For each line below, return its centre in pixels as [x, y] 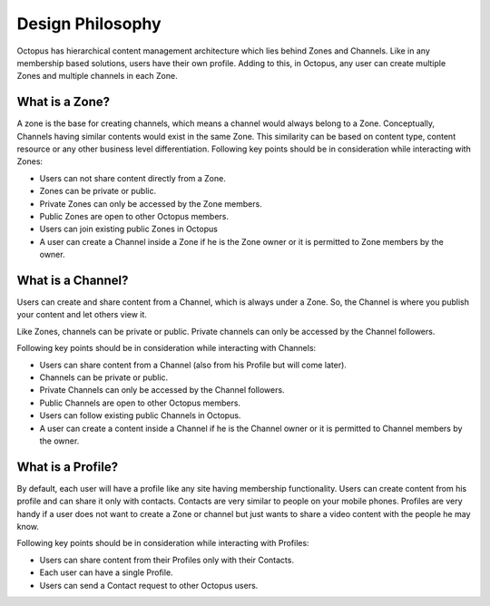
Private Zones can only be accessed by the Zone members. [151, 203]
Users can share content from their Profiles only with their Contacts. [167, 560]
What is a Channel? [73, 280]
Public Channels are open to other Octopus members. [140, 403]
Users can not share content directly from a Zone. [132, 178]
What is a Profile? [68, 467]
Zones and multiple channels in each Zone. [97, 76]
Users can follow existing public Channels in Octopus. [140, 415]
